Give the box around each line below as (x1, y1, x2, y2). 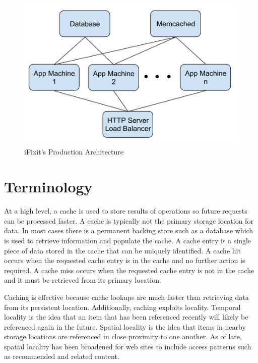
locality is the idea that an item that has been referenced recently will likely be (4, 312, 248, 322)
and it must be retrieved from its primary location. (4, 275, 161, 285)
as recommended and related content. (4, 351, 119, 361)
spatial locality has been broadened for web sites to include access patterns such (4, 341, 251, 351)
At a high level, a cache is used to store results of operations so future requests (4, 205, 247, 216)
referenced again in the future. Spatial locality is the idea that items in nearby (4, 321, 246, 332)
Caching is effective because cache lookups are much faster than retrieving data (4, 291, 249, 302)
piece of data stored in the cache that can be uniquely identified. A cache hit (4, 245, 241, 255)
